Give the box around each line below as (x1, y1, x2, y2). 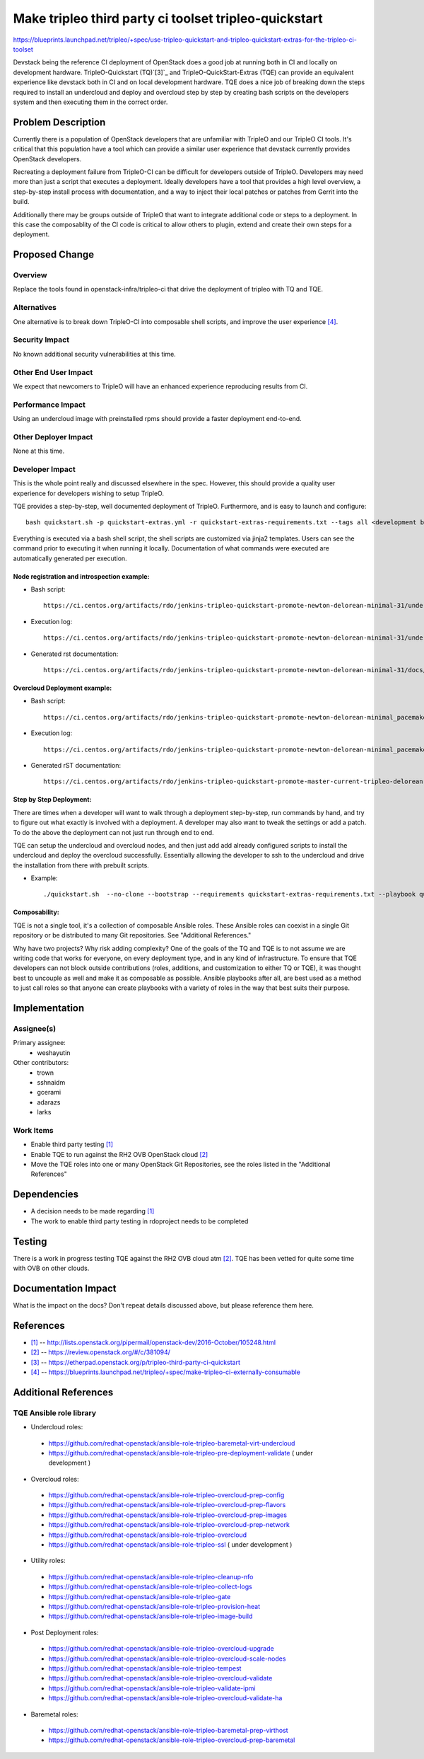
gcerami (37, 1088, 61, 1097)
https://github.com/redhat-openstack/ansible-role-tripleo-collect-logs (48, 1582, 252, 1591)
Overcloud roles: (30, 1475, 79, 1483)
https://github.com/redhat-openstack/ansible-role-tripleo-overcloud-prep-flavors (48, 1501, 286, 1509)
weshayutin (37, 1048, 71, 1057)
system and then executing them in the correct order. (13, 98, 168, 106)
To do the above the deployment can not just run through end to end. (13, 828, 215, 836)
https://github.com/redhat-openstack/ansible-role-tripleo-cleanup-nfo (48, 1572, 254, 1581)
